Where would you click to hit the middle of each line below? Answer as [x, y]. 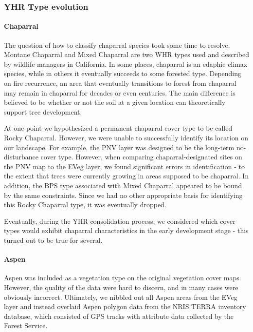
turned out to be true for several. [53, 240]
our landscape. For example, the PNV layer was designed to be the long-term [119, 147]
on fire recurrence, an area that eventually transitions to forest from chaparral [120, 83]
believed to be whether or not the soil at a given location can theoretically [115, 102]
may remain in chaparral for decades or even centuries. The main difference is [120, 92]
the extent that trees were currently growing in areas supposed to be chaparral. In [126, 176]
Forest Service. [26, 325]
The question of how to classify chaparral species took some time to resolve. [117, 45]
